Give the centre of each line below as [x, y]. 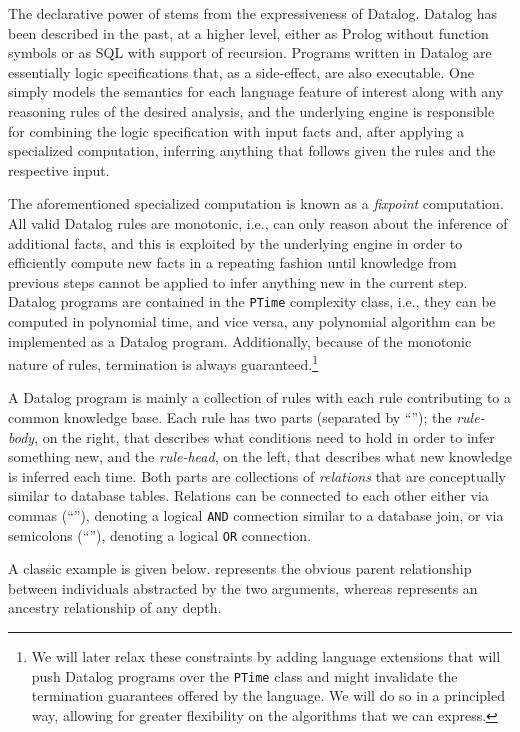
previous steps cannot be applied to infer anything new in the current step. [238, 281]
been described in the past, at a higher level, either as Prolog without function [248, 32]
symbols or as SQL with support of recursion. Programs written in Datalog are [250, 52]
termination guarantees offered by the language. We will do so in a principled [268, 695]
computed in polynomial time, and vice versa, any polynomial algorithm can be [252, 320]
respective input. [59, 169]
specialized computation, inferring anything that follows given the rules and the [252, 150]
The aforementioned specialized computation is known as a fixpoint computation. [256, 203]
